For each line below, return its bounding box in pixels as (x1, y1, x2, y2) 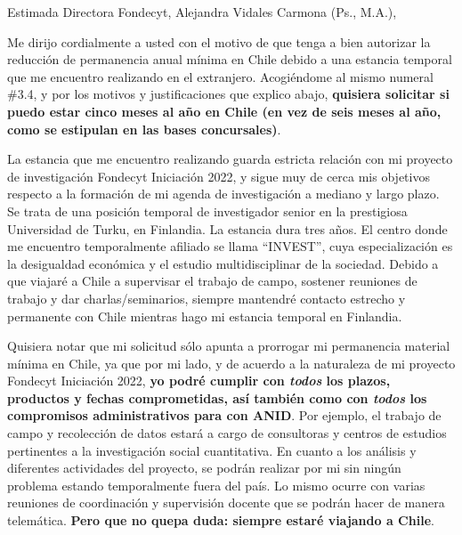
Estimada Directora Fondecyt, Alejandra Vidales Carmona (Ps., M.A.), (7, 3, 397, 20)
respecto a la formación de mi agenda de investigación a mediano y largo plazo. (7, 184, 440, 203)
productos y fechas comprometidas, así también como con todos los (7, 388, 427, 407)
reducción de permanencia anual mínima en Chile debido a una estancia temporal (7, 50, 452, 69)
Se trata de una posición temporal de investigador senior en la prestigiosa (7, 201, 408, 220)
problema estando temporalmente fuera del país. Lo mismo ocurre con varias (7, 475, 426, 494)
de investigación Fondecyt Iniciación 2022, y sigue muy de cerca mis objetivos (7, 166, 430, 185)
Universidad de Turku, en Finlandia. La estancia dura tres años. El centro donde (7, 219, 448, 238)
